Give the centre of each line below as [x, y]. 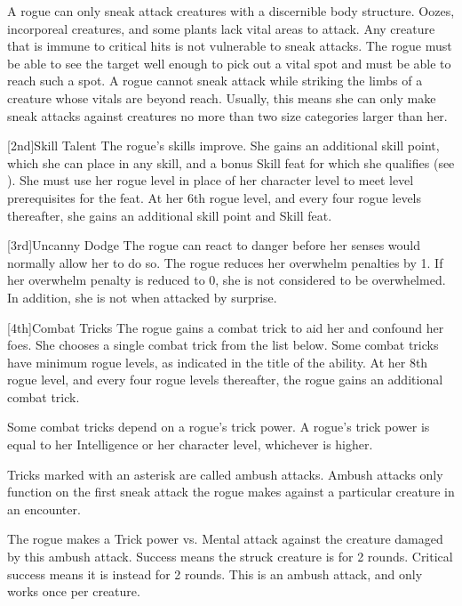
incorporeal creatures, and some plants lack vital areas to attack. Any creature [221, 28]
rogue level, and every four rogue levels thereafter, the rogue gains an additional [225, 380]
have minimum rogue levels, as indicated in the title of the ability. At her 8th [218, 362]
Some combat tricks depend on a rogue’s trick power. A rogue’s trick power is [219, 427]
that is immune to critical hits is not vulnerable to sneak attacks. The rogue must [230, 46]
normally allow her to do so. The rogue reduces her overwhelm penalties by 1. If [225, 262]
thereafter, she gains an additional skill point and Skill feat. [170, 215]
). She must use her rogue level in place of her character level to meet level [211, 180]
